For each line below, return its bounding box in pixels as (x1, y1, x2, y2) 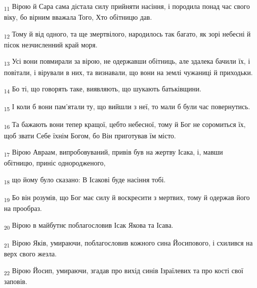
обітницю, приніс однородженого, (4, 158, 106, 168)
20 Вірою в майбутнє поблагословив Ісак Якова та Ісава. (4, 219, 173, 231)
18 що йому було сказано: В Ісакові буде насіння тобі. (4, 174, 166, 186)
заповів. (4, 276, 28, 286)
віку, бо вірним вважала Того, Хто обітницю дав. (4, 12, 152, 22)
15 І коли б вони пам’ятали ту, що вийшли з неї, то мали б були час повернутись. (4, 101, 250, 113)
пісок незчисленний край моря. (4, 39, 98, 49)
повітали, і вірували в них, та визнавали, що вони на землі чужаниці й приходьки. (4, 67, 253, 77)
